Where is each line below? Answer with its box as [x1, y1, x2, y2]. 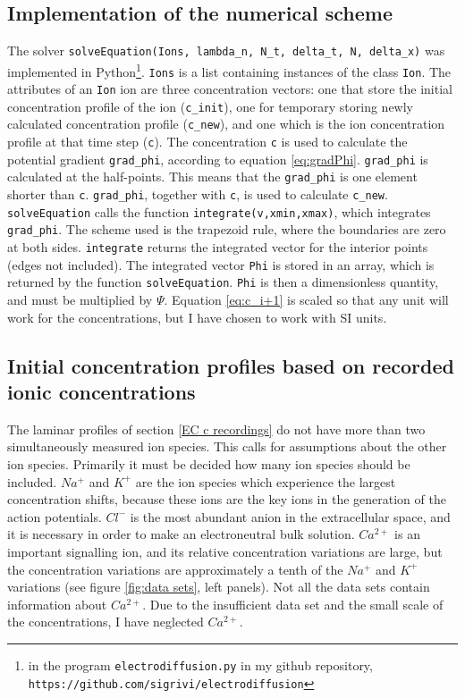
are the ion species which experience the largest [135, 472, 396, 491]
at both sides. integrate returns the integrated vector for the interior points [7, 238, 428, 256]
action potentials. [7, 507, 102, 526]
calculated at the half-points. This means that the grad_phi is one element [7, 167, 418, 186]
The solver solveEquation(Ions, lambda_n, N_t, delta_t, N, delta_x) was [7, 41, 445, 60]
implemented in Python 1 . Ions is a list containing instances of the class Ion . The [7, 59, 452, 80]
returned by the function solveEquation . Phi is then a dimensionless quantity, [7, 273, 439, 291]
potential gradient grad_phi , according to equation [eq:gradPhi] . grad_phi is [7, 149, 428, 168]
